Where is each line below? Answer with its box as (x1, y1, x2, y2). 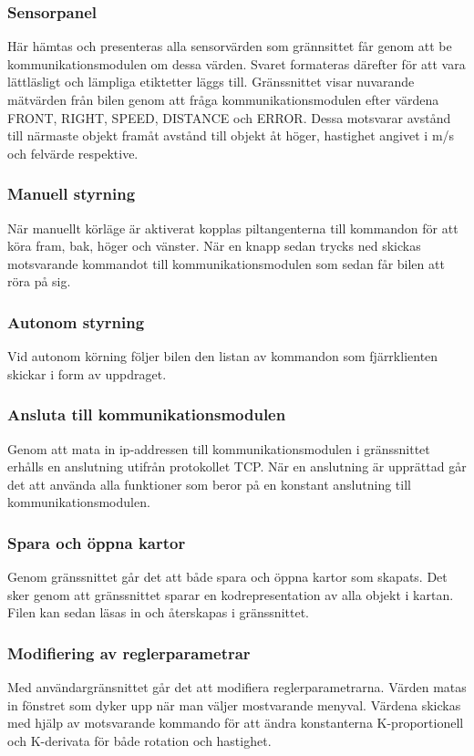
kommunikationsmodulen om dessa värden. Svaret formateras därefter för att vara (7, 54, 466, 73)
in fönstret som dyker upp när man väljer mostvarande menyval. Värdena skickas (7, 695, 461, 714)
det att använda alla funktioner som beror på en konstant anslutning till (7, 474, 411, 493)
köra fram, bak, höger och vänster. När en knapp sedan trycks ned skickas (7, 236, 421, 255)
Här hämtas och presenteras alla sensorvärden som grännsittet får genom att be (7, 36, 452, 56)
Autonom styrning (7, 310, 145, 333)
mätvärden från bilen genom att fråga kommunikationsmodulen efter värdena (7, 90, 439, 109)
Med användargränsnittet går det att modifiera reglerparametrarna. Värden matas (7, 678, 467, 697)
